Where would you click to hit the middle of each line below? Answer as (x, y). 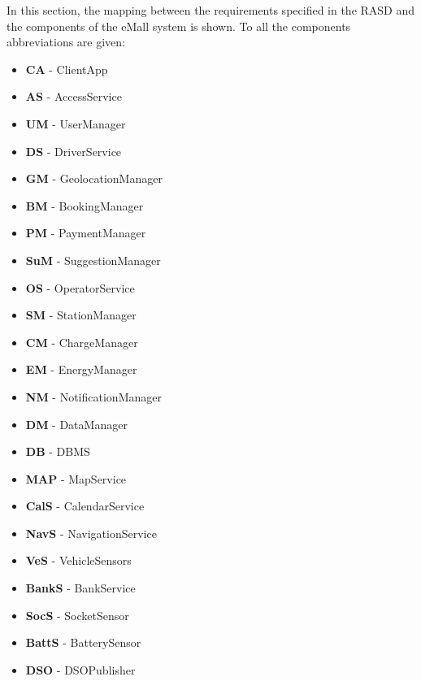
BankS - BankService (80, 588)
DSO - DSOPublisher (80, 669)
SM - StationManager (81, 315)
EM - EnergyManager (81, 369)
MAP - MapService (76, 478)
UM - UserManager (76, 123)
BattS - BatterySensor (83, 642)
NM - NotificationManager (93, 396)
